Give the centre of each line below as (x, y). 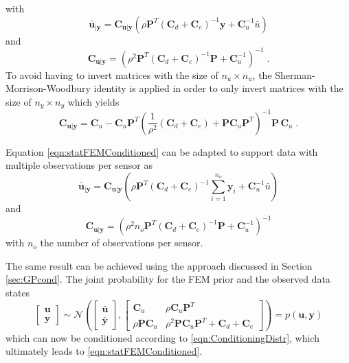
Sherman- (295, 74)
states (18, 292)
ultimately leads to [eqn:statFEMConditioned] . (104, 351)
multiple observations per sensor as (79, 165)
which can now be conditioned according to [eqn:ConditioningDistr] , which (162, 337)
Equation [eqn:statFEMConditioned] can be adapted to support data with (162, 151)
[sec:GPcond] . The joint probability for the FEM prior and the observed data (168, 279)
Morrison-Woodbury (48, 88)
